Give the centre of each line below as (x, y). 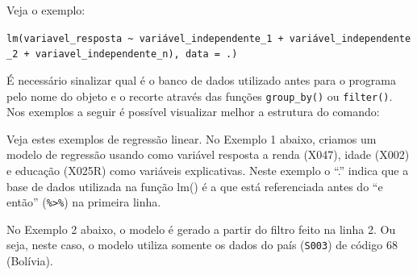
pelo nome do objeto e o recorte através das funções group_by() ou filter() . (200, 96)
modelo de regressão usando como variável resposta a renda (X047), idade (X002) (208, 154)
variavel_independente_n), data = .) (136, 54)
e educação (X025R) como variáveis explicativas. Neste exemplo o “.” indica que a (208, 170)
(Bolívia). (30, 261)
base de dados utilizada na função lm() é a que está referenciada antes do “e (195, 186)
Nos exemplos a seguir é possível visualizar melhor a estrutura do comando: (193, 112)
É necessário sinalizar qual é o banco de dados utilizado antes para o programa (201, 79)
